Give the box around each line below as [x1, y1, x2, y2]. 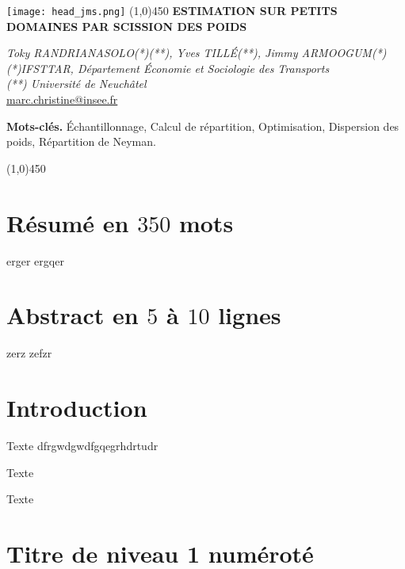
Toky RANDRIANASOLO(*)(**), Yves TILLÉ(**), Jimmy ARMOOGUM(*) [6, 44, 387, 61]
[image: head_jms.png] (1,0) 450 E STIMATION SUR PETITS [6, 2, 338, 18]
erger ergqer [6, 252, 64, 269]
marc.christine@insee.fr [6, 91, 118, 108]
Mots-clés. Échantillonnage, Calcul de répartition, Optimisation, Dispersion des [6, 117, 399, 134]
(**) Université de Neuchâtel [6, 75, 147, 92]
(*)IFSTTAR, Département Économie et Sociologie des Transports [6, 59, 330, 76]
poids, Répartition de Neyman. [6, 133, 156, 150]
